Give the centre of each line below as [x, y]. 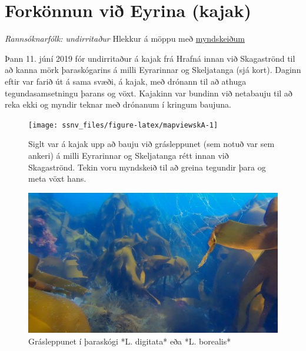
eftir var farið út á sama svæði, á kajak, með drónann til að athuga [126, 81]
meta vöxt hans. [57, 178]
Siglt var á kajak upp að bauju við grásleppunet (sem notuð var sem [152, 144]
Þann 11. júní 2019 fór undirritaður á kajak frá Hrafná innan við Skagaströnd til [150, 58]
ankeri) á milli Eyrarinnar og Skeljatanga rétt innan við [129, 155]
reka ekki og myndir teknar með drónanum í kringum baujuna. [118, 104]
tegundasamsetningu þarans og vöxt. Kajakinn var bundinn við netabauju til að [149, 93]
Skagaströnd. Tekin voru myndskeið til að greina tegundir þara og [147, 167]
